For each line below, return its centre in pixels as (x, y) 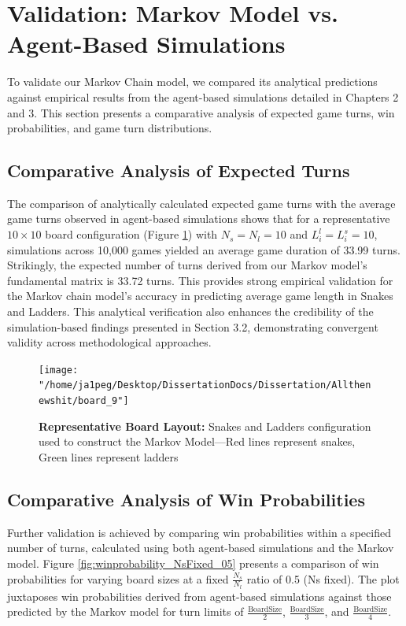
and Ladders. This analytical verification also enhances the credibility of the (190, 311)
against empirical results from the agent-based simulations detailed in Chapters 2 (203, 96)
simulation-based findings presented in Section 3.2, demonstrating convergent (193, 326)
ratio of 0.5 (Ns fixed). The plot (323, 578)
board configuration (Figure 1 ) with (131, 234)
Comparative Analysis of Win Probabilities (186, 499)
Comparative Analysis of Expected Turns (179, 170)
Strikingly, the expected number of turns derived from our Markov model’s (187, 265)
